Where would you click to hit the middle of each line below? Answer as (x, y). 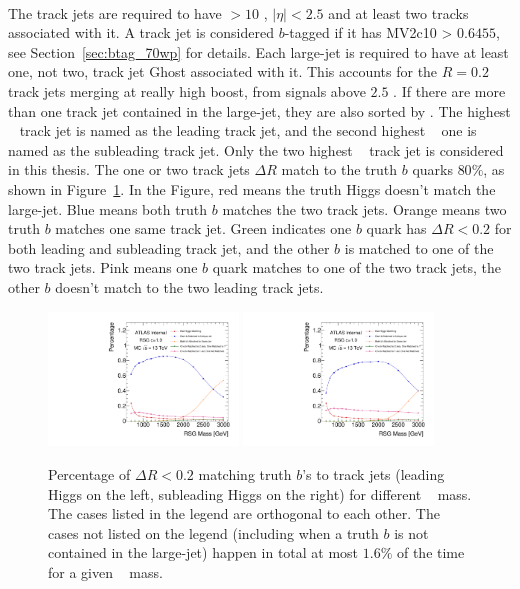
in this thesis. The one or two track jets (129, 169)
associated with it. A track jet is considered (141, 32)
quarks (432, 169)
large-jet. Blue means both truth (108, 208)
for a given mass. (105, 571)
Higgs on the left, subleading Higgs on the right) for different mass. (260, 493)
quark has (396, 228)
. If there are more (449, 90)
